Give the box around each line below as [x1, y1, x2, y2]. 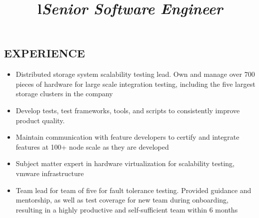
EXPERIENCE [4, 45, 85, 61]
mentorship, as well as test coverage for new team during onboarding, [15, 195, 228, 205]
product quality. [15, 115, 65, 125]
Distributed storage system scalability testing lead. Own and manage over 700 [15, 69, 255, 79]
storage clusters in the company [15, 88, 113, 99]
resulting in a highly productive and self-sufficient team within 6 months [15, 204, 238, 215]
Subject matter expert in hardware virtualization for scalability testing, [15, 158, 234, 169]
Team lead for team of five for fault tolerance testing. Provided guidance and [15, 185, 251, 195]
